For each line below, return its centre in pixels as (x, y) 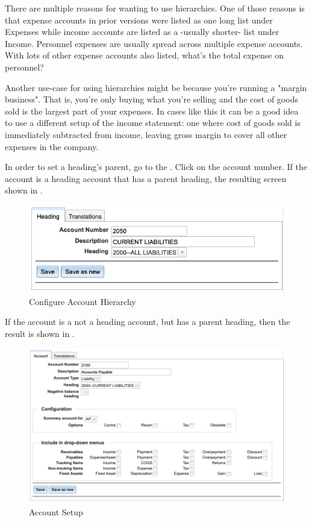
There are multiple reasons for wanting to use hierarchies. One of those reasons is (155, 8)
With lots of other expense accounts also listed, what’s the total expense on (144, 55)
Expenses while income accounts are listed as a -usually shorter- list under (142, 32)
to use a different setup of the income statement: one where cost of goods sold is (153, 123)
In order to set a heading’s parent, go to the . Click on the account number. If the (156, 167)
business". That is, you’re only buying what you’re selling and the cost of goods (151, 99)
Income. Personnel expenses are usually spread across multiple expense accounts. (154, 43)
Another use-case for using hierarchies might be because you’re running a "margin (156, 87)
